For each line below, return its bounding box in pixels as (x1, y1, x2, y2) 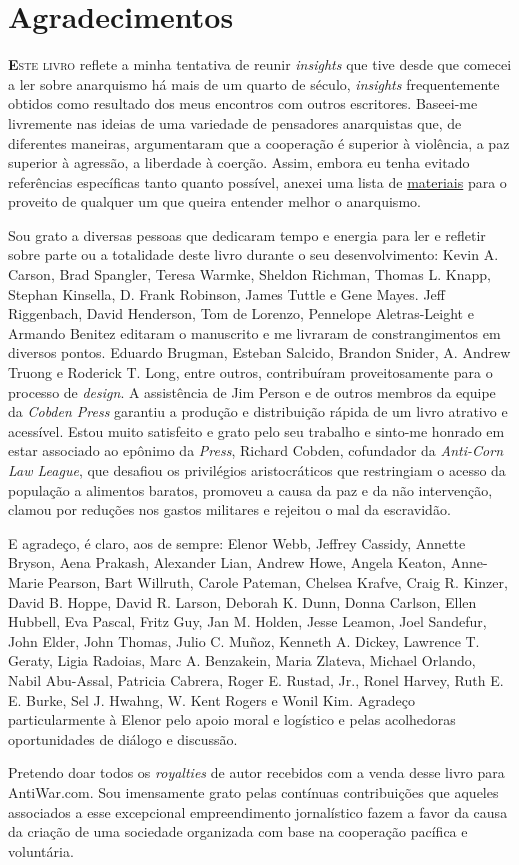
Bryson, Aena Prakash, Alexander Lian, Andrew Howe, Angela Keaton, (8, 552, 447, 573)
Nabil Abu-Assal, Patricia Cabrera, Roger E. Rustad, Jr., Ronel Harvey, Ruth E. (8, 669, 504, 690)
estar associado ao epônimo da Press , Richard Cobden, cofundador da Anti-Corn (8, 440, 504, 461)
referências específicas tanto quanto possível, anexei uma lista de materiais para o (8, 171, 507, 192)
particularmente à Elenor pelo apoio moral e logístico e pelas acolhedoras (8, 709, 456, 730)
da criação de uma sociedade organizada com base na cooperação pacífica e (8, 821, 468, 842)
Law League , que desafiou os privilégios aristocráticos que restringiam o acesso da (8, 460, 506, 480)
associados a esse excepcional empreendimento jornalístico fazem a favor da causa (8, 801, 508, 822)
